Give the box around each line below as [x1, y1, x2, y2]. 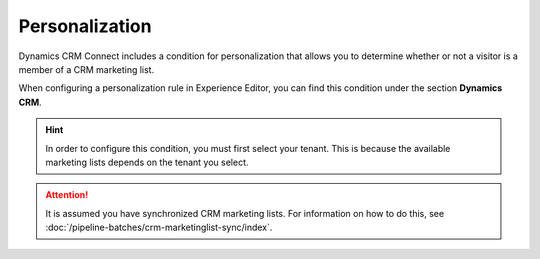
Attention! [45, 189, 89, 201]
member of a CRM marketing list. [18, 63, 155, 75]
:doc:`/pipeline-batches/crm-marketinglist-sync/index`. [45, 221, 273, 234]
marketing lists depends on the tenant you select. [45, 156, 249, 168]
